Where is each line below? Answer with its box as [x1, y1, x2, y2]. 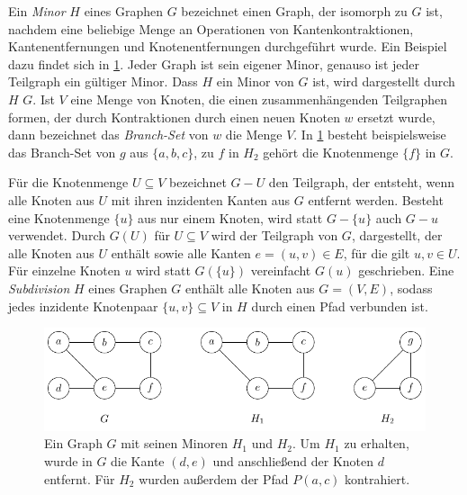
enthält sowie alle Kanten [111, 243, 251, 262]
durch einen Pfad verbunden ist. [251, 296, 428, 315]
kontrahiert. [345, 469, 410, 488]
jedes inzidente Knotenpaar [8, 296, 158, 315]
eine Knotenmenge [8, 208, 110, 227]
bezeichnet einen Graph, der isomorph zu [181, 2, 408, 20]
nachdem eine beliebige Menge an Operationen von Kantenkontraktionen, [8, 19, 414, 38]
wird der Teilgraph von [211, 226, 338, 245]
